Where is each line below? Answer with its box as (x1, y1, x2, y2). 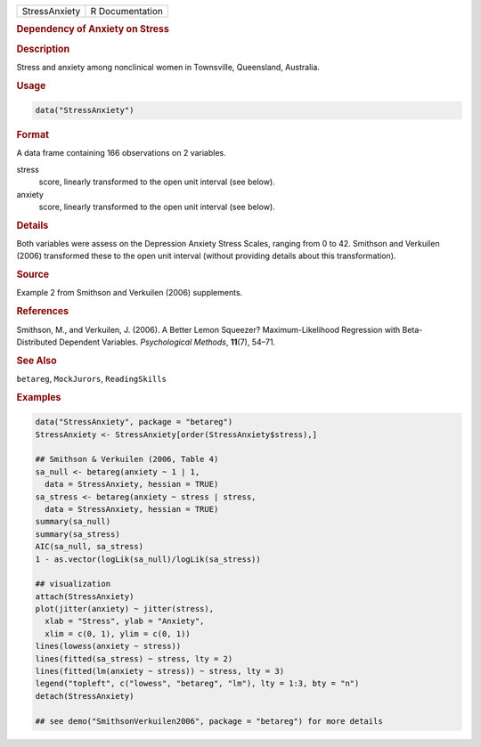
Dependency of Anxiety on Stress (16, 23, 169, 36)
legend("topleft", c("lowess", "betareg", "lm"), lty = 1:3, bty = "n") (35, 678, 360, 689)
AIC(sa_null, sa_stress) (35, 541, 144, 552)
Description (16, 43, 70, 55)
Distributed (16, 337, 58, 347)
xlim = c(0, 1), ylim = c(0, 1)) (45, 629, 191, 638)
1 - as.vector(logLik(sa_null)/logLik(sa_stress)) (35, 554, 262, 564)
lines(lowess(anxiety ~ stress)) (35, 641, 182, 652)
